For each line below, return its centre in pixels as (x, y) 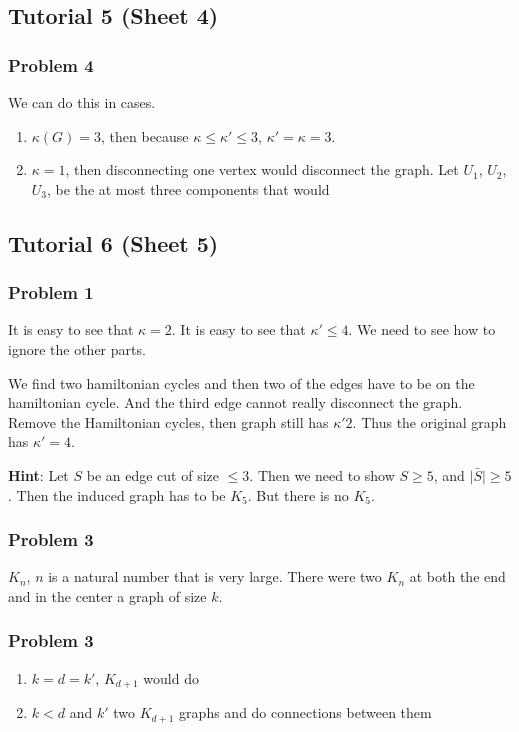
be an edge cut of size (152, 474)
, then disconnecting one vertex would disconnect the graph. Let (262, 169)
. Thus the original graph (429, 421)
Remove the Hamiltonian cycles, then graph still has (168, 421)
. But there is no (298, 494)
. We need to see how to (422, 329)
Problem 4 (51, 64)
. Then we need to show (322, 474)
